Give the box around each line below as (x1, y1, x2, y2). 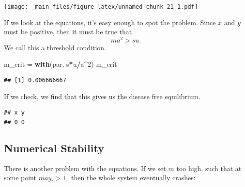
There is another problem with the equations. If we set (4, 163, 166, 173)
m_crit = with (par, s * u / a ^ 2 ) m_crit (4, 58, 117, 69)
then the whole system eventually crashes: (71, 173, 196, 183)
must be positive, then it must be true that (4, 27, 132, 37)
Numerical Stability (4, 140, 104, 155)
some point (4, 173, 36, 183)
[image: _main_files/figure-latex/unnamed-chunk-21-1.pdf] (4, 3, 198, 10)
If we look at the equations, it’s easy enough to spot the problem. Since (4, 17, 216, 27)
